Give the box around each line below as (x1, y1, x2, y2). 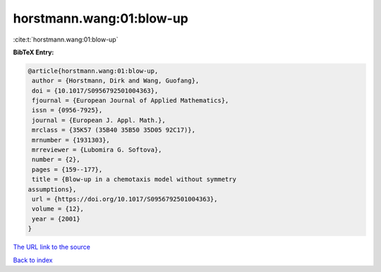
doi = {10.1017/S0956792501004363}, (32, 87, 159, 94)
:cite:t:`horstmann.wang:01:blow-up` (13, 35, 119, 44)
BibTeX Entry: (13, 48, 54, 56)
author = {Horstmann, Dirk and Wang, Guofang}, (32, 77, 200, 85)
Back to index (13, 256, 53, 264)
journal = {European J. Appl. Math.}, (32, 116, 166, 124)
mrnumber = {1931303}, (32, 136, 111, 144)
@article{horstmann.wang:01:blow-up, (28, 67, 159, 75)
